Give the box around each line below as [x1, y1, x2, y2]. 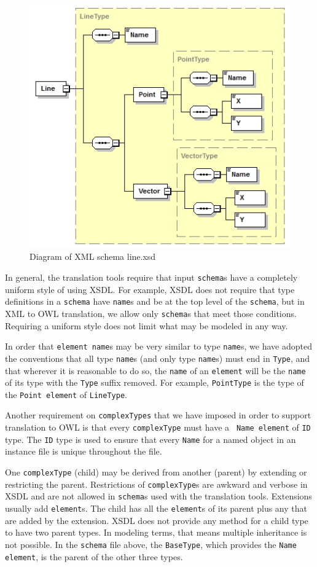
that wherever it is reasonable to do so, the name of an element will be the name [5, 364, 306, 377]
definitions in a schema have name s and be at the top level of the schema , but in [5, 295, 305, 308]
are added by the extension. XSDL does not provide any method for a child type [5, 514, 308, 526]
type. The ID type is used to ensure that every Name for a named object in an [5, 432, 296, 445]
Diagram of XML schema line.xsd [29, 250, 156, 263]
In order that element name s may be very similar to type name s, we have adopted [5, 340, 312, 353]
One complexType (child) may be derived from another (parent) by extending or [5, 466, 307, 479]
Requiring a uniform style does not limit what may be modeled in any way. [5, 319, 288, 332]
